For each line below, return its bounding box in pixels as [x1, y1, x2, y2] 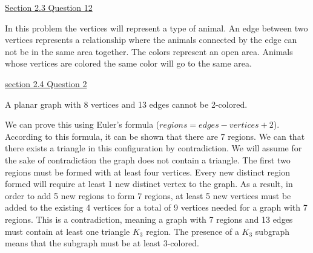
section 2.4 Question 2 [5, 77, 87, 90]
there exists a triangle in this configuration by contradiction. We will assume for [5, 142, 302, 154]
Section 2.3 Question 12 [5, 1, 93, 13]
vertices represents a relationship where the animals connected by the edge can [5, 33, 297, 46]
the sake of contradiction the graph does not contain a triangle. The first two [5, 153, 291, 166]
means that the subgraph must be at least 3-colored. [5, 237, 199, 249]
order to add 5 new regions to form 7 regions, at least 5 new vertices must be [5, 189, 291, 202]
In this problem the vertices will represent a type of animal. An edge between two [5, 21, 308, 34]
